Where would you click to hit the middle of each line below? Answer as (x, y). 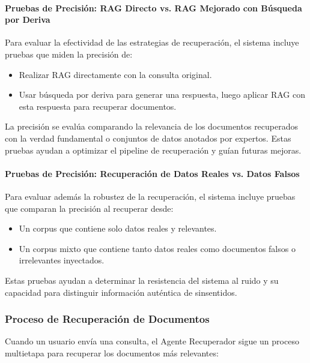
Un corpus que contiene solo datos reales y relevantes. (118, 228)
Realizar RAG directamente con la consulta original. (115, 74)
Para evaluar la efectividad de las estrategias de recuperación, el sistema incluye (152, 42)
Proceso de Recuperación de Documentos (107, 319)
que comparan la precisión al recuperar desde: (89, 208)
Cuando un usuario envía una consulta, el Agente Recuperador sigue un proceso (152, 341)
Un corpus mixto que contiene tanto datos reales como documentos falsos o (157, 248)
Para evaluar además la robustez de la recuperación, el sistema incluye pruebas (150, 196)
